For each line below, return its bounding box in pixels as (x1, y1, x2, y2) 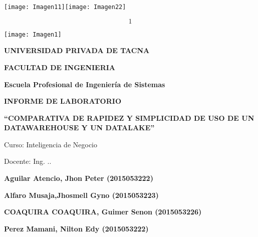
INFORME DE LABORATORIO (4, 96, 121, 106)
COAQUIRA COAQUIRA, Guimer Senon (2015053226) (4, 206, 202, 217)
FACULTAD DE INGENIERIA (4, 62, 116, 72)
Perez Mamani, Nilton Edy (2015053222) (4, 223, 149, 233)
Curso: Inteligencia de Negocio (4, 139, 97, 149)
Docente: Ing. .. (4, 156, 52, 166)
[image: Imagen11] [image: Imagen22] (4, 4, 126, 11)
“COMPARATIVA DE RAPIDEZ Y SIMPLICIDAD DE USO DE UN (4, 112, 254, 123)
